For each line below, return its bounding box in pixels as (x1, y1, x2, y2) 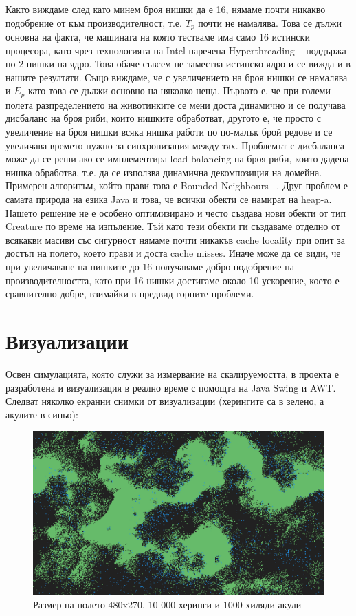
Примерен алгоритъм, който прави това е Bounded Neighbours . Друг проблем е (5, 178, 348, 193)
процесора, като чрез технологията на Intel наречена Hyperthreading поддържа (5, 43, 346, 57)
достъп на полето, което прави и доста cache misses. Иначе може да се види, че (5, 246, 341, 260)
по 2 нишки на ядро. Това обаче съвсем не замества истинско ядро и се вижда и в (5, 56, 351, 71)
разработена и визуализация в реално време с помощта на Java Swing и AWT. (5, 380, 336, 394)
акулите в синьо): (5, 407, 78, 421)
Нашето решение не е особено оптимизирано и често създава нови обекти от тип (5, 205, 346, 220)
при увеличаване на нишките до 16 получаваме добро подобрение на (5, 259, 294, 273)
